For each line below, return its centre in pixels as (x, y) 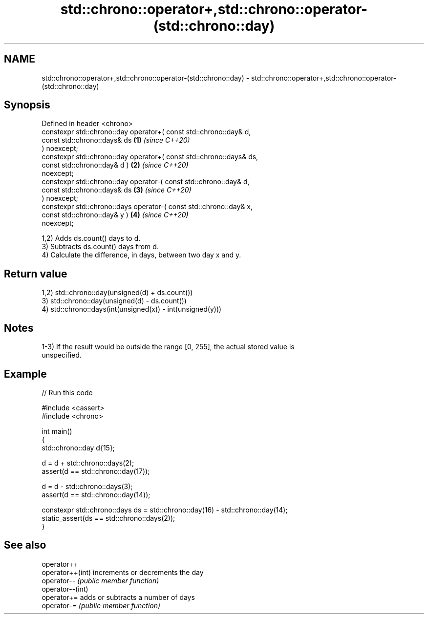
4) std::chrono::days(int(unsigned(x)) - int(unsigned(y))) (132, 309)
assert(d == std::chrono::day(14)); (96, 494)
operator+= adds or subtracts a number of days (118, 597)
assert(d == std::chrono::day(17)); (96, 471)
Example (25, 374)
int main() (57, 431)
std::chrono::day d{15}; (78, 448)
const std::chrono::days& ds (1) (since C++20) (116, 140)
